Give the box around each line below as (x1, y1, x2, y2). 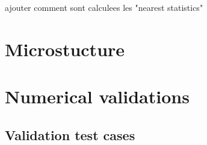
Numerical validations (5, 84, 190, 109)
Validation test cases (5, 125, 135, 144)
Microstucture (5, 36, 125, 61)
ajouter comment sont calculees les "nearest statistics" (5, 1, 203, 13)
